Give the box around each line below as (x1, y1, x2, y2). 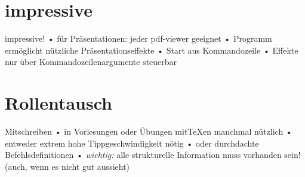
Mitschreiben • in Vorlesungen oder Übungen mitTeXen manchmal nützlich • (5, 125, 292, 138)
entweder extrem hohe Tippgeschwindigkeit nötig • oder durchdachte (5, 136, 259, 149)
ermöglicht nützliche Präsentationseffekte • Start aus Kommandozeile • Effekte (5, 44, 298, 56)
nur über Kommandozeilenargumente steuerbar (5, 55, 177, 68)
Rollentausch (5, 91, 112, 115)
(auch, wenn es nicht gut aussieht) (5, 160, 130, 172)
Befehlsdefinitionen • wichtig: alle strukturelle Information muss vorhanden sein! (5, 148, 301, 161)
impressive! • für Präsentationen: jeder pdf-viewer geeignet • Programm (5, 32, 272, 45)
